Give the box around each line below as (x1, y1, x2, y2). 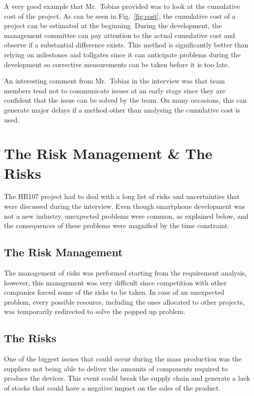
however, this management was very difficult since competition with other (4, 277, 227, 287)
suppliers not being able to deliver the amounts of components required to (4, 363, 228, 373)
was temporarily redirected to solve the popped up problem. (4, 306, 185, 317)
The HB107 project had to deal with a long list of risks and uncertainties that (4, 191, 240, 201)
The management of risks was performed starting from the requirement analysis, (4, 268, 247, 278)
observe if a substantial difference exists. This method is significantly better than (4, 40, 249, 50)
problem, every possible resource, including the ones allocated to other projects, (4, 296, 245, 307)
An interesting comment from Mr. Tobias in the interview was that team (4, 76, 225, 86)
